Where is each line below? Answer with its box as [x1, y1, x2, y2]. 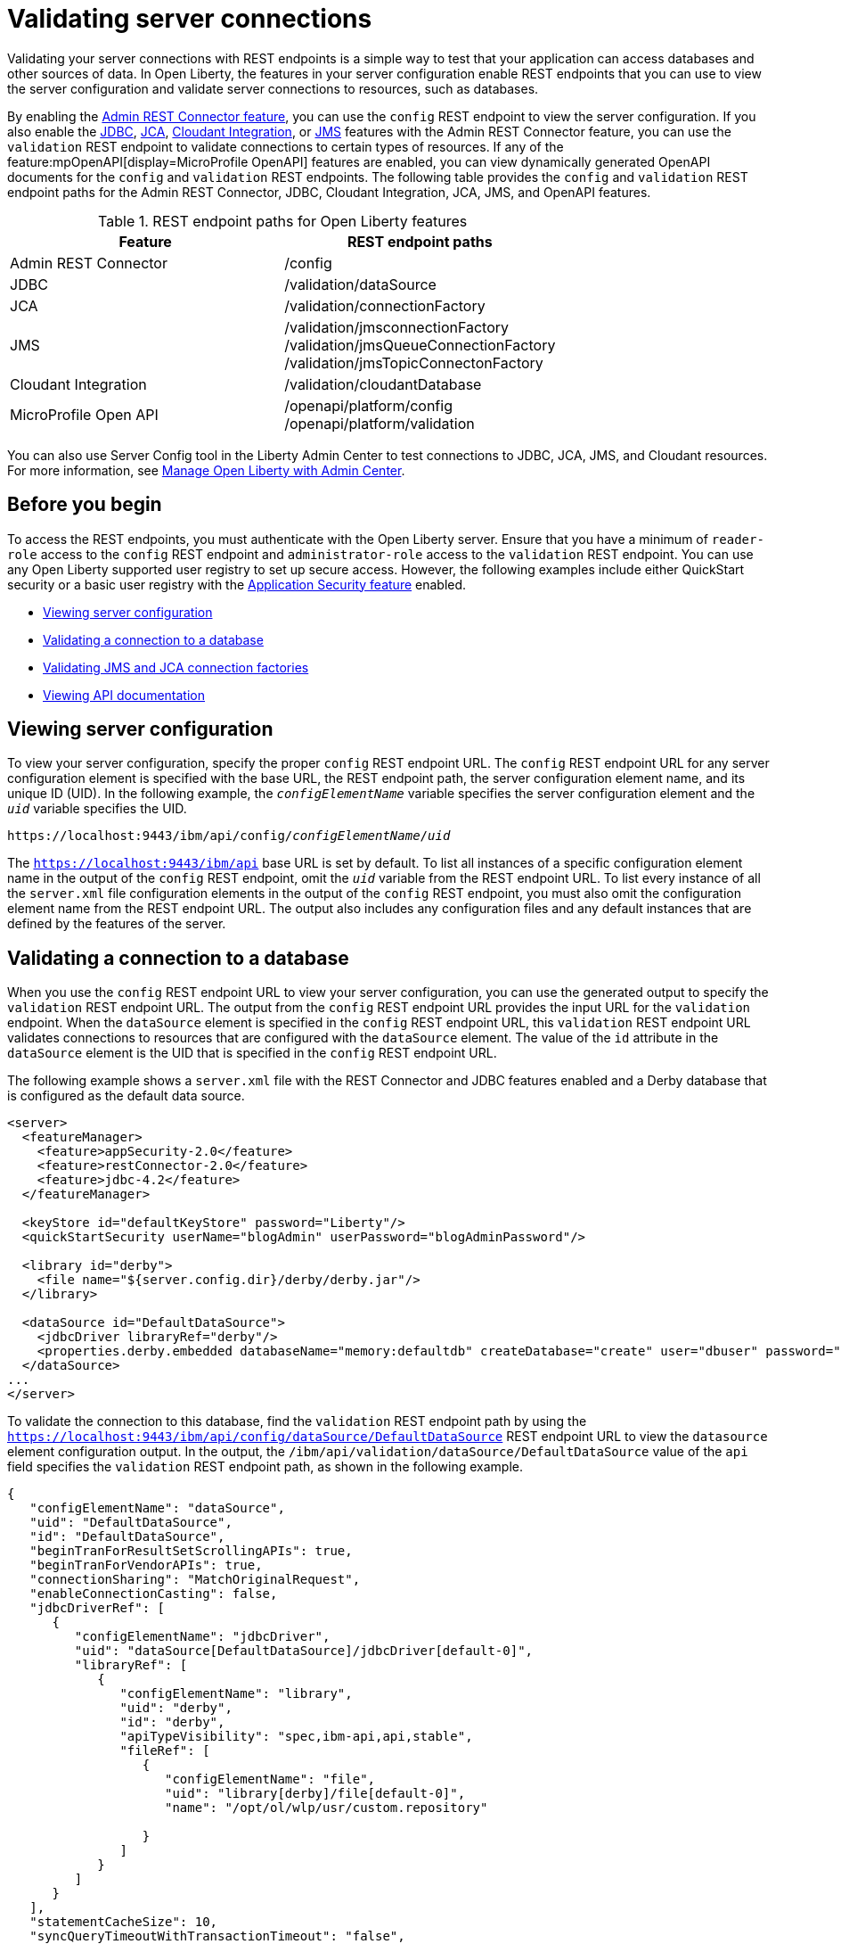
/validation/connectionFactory [284, 296, 486, 315]
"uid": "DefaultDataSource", [29, 1515, 233, 1530]
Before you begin [7, 493, 162, 516]
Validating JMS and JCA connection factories [43, 659, 309, 675]
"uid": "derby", [119, 1701, 233, 1716]
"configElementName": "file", [165, 1772, 376, 1787]
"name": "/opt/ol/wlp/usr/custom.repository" [165, 1800, 488, 1816]
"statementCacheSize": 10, [29, 1915, 218, 1930]
